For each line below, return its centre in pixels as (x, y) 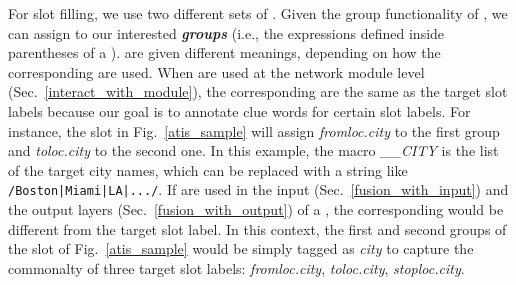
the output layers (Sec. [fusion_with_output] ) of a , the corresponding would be (256, 209)
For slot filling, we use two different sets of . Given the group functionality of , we (258, 13)
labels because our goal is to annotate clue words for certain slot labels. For (239, 110)
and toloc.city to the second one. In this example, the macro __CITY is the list (253, 150)
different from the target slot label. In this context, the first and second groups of (257, 228)
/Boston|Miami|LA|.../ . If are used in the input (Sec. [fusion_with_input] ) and (258, 189)
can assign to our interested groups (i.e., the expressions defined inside (226, 32)
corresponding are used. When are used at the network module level (216, 71)
